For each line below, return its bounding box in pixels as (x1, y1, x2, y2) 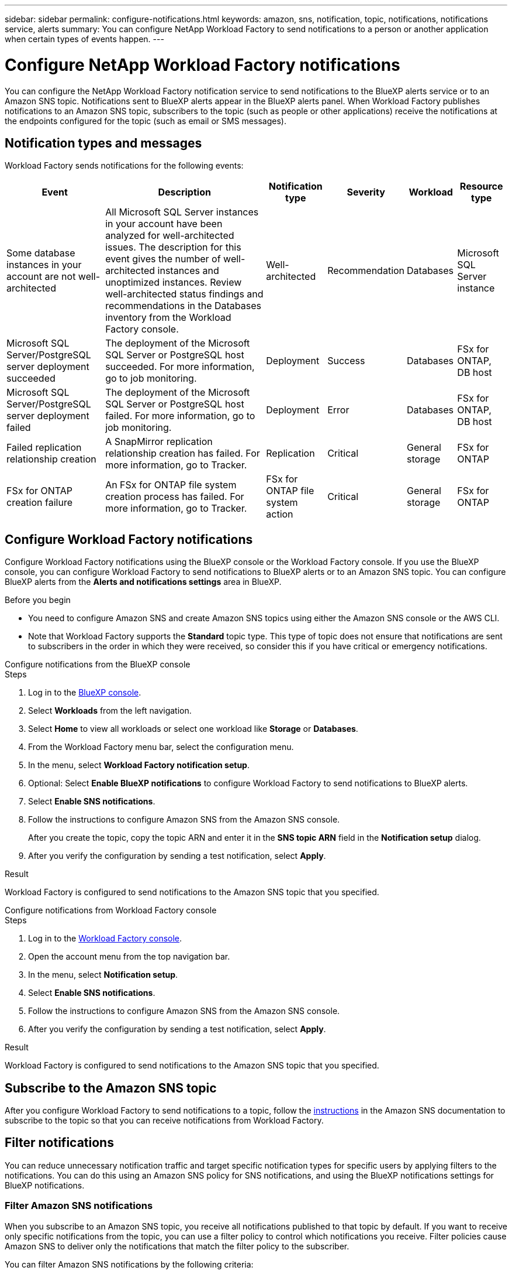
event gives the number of (105, 253, 221, 265)
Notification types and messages (5, 135, 202, 150)
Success (327, 355, 365, 367)
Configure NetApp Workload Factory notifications (5, 54, 400, 75)
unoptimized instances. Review (105, 276, 242, 289)
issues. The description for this (105, 241, 241, 254)
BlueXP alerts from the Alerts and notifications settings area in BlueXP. (5, 577, 282, 587)
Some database (6, 247, 75, 259)
